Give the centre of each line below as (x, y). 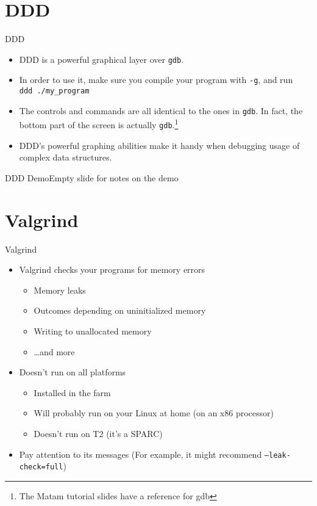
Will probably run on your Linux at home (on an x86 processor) (154, 413)
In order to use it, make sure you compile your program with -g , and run (156, 80)
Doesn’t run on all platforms (73, 372)
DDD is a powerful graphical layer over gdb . (102, 59)
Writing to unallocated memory (93, 331)
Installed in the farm (72, 392)
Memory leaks (60, 290)
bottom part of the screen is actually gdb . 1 (99, 124)
